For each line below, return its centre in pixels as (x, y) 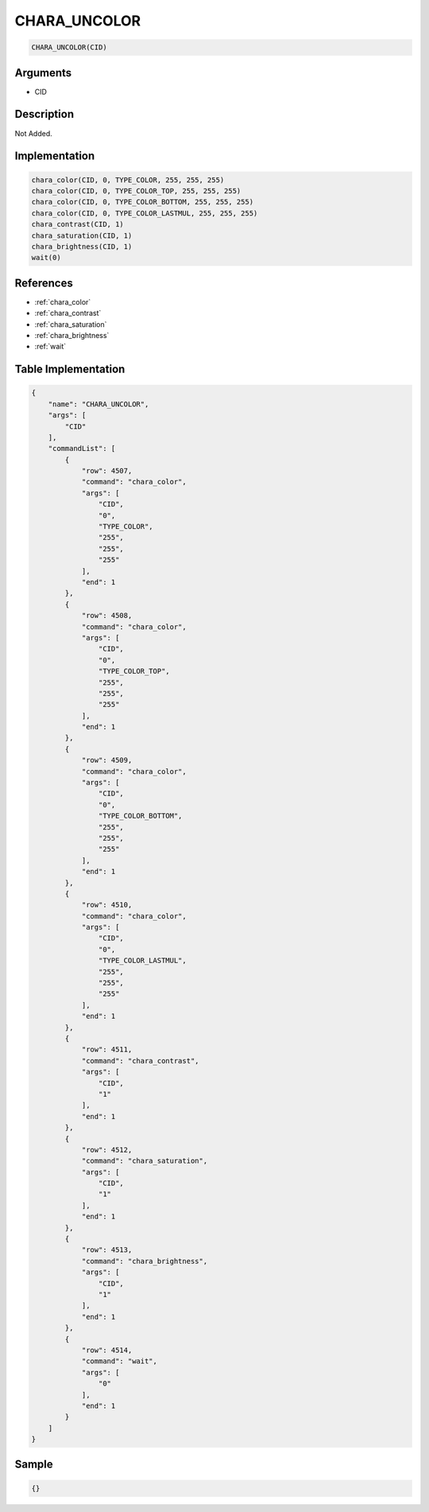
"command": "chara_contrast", (140, 1061)
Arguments (43, 73)
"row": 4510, (107, 905)
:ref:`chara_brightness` (72, 335)
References (44, 283)
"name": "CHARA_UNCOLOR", (99, 404)
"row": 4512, (107, 1150)
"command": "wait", (120, 1361)
